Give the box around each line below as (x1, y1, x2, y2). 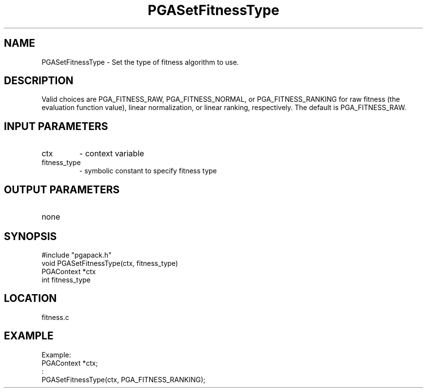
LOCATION (4, 292, 57, 305)
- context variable (79, 149, 144, 159)
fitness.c (41, 313, 69, 321)
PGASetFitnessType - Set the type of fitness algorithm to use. (41, 57, 239, 66)
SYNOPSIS (4, 230, 57, 243)
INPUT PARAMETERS (4, 120, 108, 132)
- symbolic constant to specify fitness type (79, 167, 217, 175)
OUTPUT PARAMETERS (4, 183, 120, 196)
